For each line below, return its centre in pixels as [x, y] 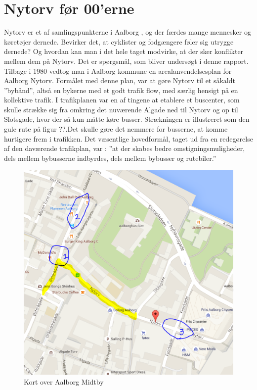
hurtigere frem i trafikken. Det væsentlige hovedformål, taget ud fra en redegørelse [128, 138]
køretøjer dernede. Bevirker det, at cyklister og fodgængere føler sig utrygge [119, 41]
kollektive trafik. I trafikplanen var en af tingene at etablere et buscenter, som [122, 100]
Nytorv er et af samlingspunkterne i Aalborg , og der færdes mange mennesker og [128, 32]
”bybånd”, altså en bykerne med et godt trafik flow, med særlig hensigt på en [121, 90]
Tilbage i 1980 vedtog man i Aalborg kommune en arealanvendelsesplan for [118, 71]
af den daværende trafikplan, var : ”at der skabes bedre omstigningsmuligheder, [125, 148]
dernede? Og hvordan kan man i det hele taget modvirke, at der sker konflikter [124, 51]
